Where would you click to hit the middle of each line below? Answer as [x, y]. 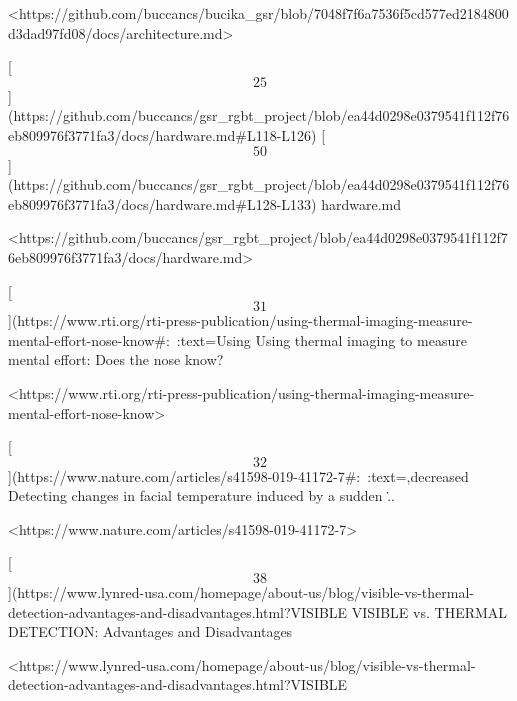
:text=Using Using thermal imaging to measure [321, 339]
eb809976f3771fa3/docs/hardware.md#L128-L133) [162, 203]
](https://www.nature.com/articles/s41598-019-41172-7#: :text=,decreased [238, 475]
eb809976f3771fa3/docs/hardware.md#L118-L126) [162, 134]
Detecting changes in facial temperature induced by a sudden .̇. [201, 495]
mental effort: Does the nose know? [116, 359]
